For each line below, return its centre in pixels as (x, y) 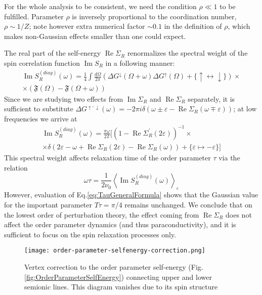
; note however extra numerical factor (87, 26)
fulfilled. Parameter (34, 16)
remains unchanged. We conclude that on (188, 205)
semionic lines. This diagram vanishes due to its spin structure (121, 287)
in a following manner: (140, 62)
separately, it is (211, 98)
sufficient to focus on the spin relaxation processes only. (90, 234)
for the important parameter (48, 205)
